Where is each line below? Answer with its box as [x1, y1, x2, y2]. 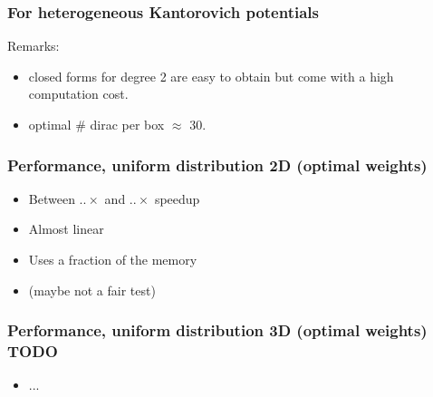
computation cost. [28, 84, 129, 103]
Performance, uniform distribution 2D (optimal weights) [7, 153, 428, 176]
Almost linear [28, 219, 104, 238]
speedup [154, 189, 200, 208]
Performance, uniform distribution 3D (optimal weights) [7, 319, 428, 342]
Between [28, 189, 75, 208]
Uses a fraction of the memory [28, 250, 197, 268]
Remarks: [7, 36, 60, 55]
